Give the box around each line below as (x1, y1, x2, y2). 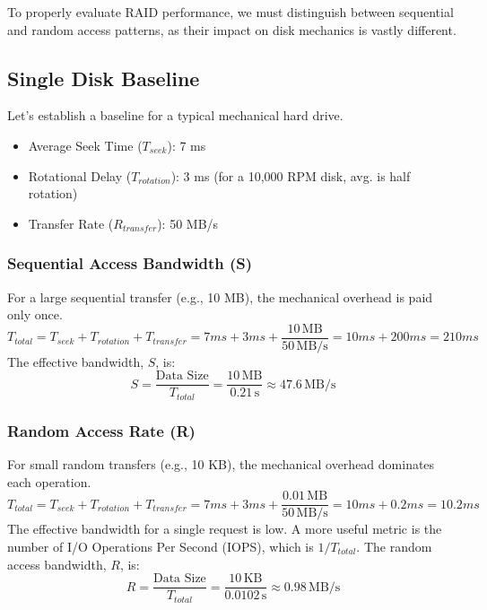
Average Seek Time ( (28, 135, 143, 154)
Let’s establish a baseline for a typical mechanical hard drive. (7, 106, 344, 125)
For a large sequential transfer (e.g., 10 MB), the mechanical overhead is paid (7, 287, 433, 306)
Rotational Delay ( (28, 166, 132, 185)
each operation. (7, 472, 91, 491)
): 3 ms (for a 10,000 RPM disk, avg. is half (170, 166, 411, 185)
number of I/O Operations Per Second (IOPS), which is (7, 537, 314, 555)
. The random (356, 537, 432, 555)
